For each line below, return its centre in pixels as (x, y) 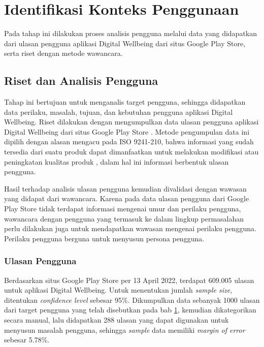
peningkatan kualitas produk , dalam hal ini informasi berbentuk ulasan (117, 161)
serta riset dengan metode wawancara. (63, 53)
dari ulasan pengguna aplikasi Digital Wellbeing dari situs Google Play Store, (125, 43)
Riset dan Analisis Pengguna (81, 81)
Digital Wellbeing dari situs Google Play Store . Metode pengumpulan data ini (127, 131)
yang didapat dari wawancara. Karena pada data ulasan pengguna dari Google (127, 198)
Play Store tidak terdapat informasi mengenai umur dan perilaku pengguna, (123, 209)
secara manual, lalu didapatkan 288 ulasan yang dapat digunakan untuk (117, 320)
